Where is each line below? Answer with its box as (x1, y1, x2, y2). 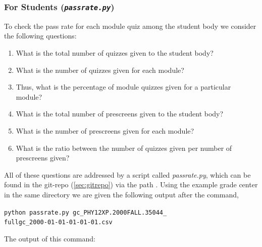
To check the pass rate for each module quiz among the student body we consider (4, 20, 256, 31)
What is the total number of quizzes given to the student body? (16, 47, 214, 58)
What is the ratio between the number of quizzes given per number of (16, 142, 232, 153)
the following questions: (4, 30, 77, 41)
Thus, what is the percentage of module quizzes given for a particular (16, 81, 231, 92)
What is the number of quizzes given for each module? (16, 64, 184, 75)
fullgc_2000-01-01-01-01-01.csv (4, 219, 113, 226)
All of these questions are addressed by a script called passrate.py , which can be (4, 169, 251, 180)
